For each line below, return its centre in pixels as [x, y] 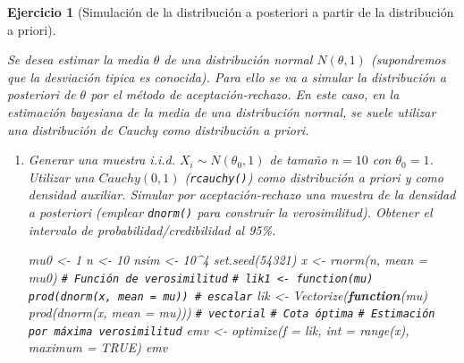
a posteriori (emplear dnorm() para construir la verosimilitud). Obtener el [230, 212]
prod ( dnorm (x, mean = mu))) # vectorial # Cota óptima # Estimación [232, 312]
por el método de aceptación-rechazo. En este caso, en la [245, 94]
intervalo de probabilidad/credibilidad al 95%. [152, 229]
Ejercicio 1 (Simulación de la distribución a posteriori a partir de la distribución [231, 12]
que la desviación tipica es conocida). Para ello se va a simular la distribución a [227, 76]
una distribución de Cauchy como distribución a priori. [158, 129]
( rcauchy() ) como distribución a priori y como [314, 177]
